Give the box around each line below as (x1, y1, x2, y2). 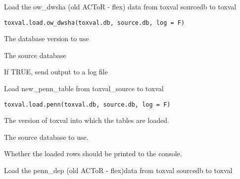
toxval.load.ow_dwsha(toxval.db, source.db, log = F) (4, 19, 185, 26)
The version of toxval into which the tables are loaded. (4, 115, 169, 125)
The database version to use (4, 33, 89, 44)
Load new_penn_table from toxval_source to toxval (4, 83, 164, 94)
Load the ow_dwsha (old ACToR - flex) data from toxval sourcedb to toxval (4, 1, 237, 11)
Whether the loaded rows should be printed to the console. (4, 148, 182, 159)
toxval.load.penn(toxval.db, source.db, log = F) (4, 101, 171, 108)
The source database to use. (4, 131, 89, 142)
